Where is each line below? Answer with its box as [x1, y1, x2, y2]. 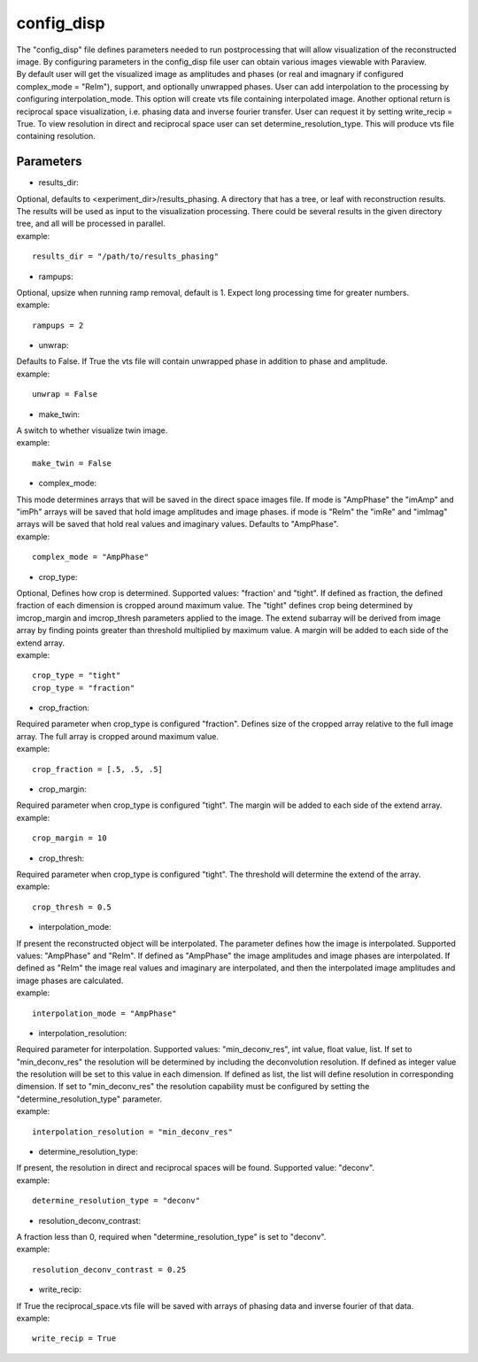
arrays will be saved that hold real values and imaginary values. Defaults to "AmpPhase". [16, 519, 339, 530]
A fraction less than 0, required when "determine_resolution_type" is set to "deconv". [16, 1231, 327, 1242]
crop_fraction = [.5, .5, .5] [32, 764, 164, 774]
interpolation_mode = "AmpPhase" [32, 1008, 177, 1018]
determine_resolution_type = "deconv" [32, 1196, 201, 1206]
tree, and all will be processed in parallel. [16, 218, 166, 229]
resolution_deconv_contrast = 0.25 [32, 1265, 187, 1274]
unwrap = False [32, 390, 98, 399]
